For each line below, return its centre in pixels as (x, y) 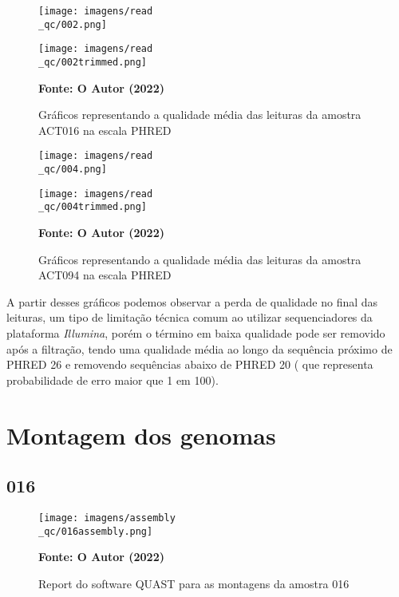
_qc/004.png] (73, 170)
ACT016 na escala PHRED (105, 130)
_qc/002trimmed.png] (93, 62)
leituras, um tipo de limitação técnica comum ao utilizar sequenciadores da (190, 317)
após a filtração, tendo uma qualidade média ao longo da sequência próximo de (199, 348)
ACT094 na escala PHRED (105, 275)
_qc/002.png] (73, 24)
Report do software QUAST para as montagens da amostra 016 (194, 583)
